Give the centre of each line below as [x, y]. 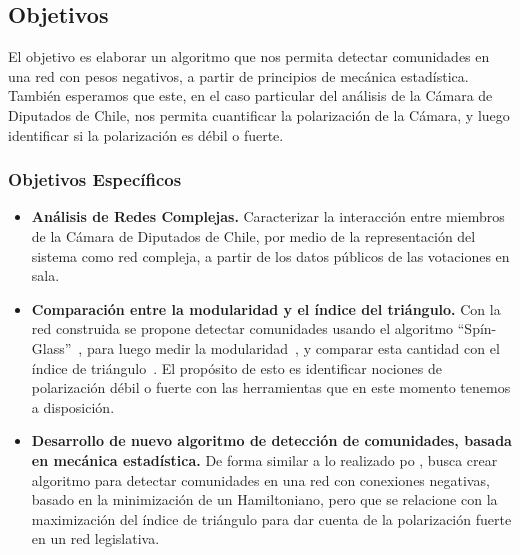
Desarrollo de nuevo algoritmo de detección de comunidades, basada [271, 440]
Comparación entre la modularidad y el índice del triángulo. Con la [266, 308]
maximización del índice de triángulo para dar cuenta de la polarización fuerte [271, 518]
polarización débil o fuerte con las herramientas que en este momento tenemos [271, 387]
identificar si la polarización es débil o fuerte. [146, 134]
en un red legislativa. [95, 538]
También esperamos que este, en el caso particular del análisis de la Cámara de [250, 95]
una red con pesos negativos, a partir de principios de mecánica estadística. [238, 75]
